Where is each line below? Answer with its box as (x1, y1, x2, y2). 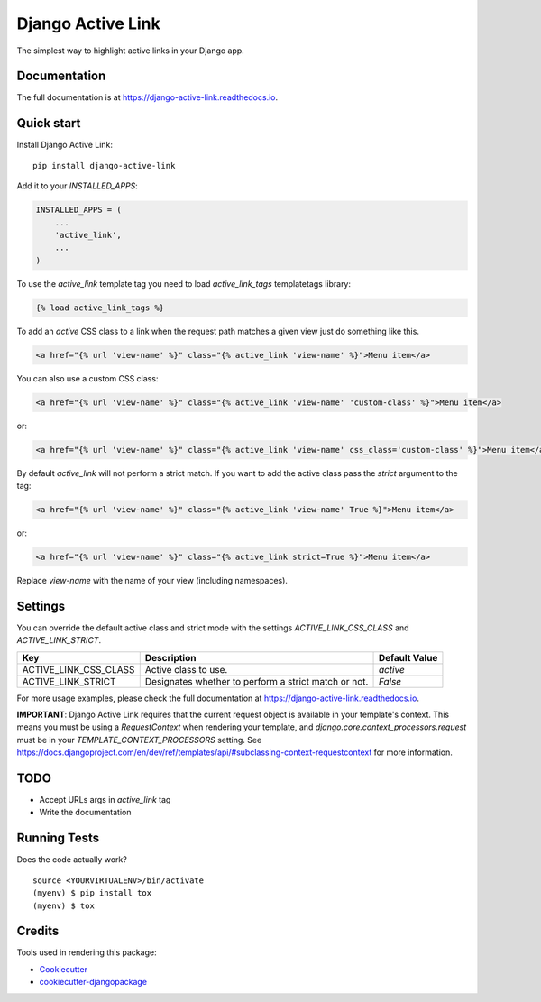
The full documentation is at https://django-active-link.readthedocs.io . (16, 92, 279, 103)
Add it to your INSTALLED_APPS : (16, 180, 139, 191)
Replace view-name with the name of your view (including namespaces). (16, 575, 289, 585)
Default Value (378, 651, 438, 664)
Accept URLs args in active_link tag (39, 795, 171, 805)
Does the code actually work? (16, 854, 128, 865)
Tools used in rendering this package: (16, 947, 157, 958)
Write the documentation (39, 807, 132, 818)
